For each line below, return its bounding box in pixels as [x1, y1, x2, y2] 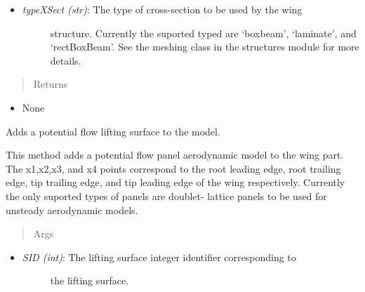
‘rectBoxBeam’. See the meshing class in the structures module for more [50, 39, 359, 54]
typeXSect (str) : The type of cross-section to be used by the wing [22, 2, 303, 16]
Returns [33, 77, 68, 91]
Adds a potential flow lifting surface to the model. [6, 124, 220, 138]
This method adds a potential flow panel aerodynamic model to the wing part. [6, 147, 344, 162]
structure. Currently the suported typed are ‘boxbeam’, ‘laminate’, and [50, 25, 357, 40]
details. [50, 53, 81, 67]
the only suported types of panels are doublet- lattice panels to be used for [6, 188, 327, 203]
